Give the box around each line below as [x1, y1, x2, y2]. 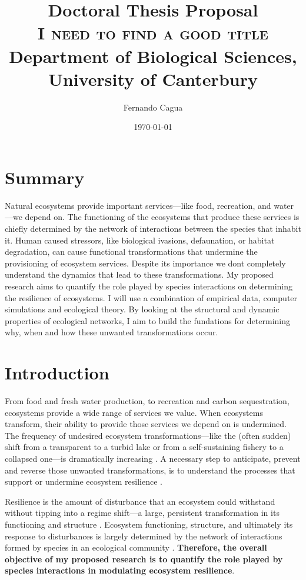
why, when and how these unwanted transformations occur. [5, 326, 218, 338]
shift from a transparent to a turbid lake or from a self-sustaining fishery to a [5, 441, 284, 453]
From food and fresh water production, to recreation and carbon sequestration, [5, 395, 290, 407]
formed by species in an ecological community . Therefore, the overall [5, 541, 267, 554]
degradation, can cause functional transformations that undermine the [5, 245, 258, 258]
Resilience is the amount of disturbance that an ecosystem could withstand [5, 495, 275, 507]
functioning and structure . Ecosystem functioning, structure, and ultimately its [5, 518, 293, 530]
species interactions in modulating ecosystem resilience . [5, 564, 235, 576]
